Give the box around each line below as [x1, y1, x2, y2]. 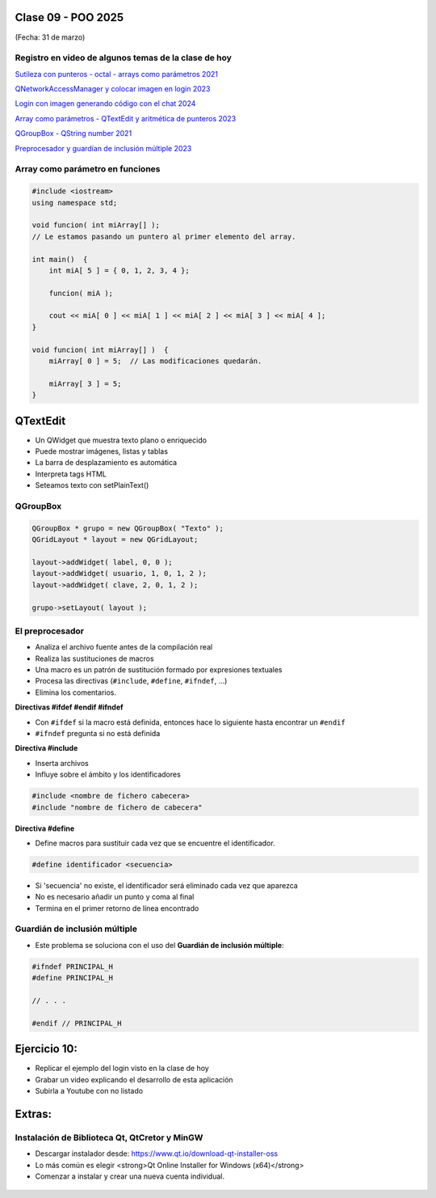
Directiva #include [15, 743, 78, 753]
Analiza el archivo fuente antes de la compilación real [35, 642, 213, 652]
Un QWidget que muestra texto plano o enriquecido [35, 435, 208, 445]
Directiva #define [15, 823, 75, 833]
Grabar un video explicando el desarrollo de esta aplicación [35, 1074, 233, 1084]
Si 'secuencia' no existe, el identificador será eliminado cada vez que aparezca [35, 880, 298, 890]
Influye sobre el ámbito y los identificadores [35, 769, 181, 780]
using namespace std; [31, 198, 118, 207]
